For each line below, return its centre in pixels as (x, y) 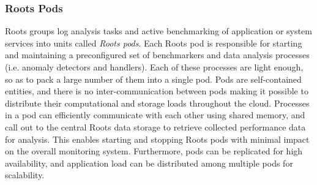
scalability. (25, 175)
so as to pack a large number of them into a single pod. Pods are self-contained (153, 79)
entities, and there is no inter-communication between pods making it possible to (157, 91)
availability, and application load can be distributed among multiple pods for (149, 163)
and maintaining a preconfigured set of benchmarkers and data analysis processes (157, 55)
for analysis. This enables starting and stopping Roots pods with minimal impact (157, 139)
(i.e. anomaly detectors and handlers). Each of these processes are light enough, (154, 67)
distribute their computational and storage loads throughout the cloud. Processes (157, 103)
